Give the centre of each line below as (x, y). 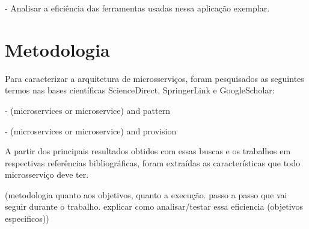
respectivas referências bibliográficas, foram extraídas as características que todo (153, 162)
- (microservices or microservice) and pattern (87, 110)
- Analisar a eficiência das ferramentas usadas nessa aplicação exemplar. (137, 8)
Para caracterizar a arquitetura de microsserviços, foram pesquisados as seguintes (154, 78)
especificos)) (27, 218)
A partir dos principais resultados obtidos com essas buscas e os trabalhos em (148, 151)
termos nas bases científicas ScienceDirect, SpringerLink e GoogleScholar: (140, 90)
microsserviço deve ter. (47, 174)
